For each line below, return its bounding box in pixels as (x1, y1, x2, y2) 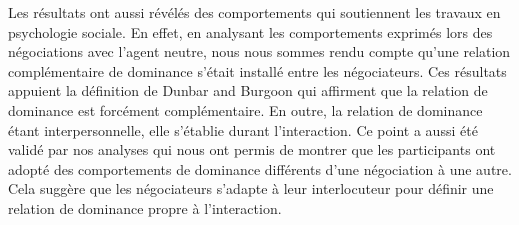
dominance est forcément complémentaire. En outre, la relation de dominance (8, 99, 483, 120)
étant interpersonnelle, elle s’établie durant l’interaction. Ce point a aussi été (8, 119, 478, 140)
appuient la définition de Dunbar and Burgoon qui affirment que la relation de (8, 80, 488, 101)
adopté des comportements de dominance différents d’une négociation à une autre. (8, 158, 512, 179)
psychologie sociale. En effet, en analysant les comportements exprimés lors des (8, 21, 493, 42)
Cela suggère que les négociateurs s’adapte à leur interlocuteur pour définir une (8, 178, 494, 199)
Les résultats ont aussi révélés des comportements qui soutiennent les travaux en (8, 2, 501, 22)
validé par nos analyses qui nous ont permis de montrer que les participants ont (8, 139, 496, 160)
